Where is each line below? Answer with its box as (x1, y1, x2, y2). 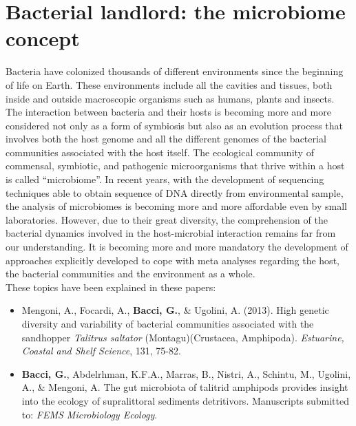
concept (6, 24, 80, 52)
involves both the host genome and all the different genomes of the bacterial (6, 131, 326, 146)
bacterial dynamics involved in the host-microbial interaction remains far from (6, 226, 336, 240)
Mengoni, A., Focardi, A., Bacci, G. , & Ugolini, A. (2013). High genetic (21, 303, 329, 317)
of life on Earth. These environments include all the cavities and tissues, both (6, 77, 333, 92)
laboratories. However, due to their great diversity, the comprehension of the (6, 212, 328, 226)
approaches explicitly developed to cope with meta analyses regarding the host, (6, 253, 339, 267)
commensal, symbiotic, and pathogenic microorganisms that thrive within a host (6, 158, 345, 173)
